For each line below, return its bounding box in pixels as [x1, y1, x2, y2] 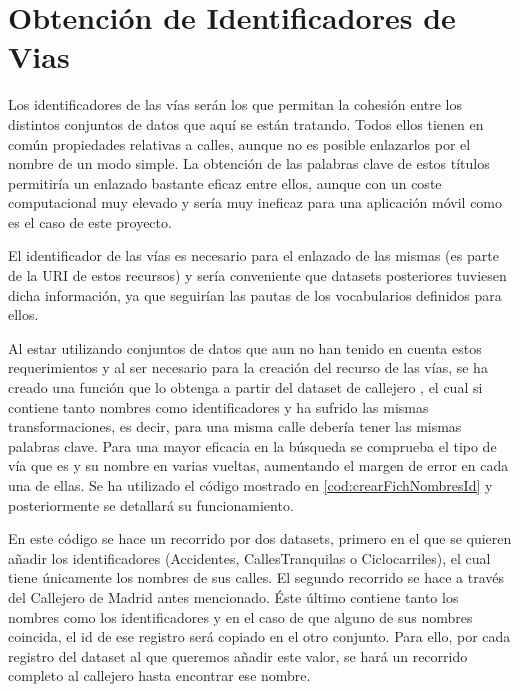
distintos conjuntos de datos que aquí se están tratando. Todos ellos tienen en [8, 113, 484, 134]
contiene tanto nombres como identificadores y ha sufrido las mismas [8, 396, 429, 417]
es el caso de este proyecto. [8, 211, 172, 232]
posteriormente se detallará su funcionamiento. [8, 494, 294, 515]
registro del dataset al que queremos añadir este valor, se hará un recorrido [8, 645, 468, 666]
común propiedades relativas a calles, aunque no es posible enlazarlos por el [8, 133, 471, 154]
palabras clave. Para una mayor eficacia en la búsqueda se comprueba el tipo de [8, 435, 497, 456]
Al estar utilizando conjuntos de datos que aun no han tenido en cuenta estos [8, 337, 482, 358]
